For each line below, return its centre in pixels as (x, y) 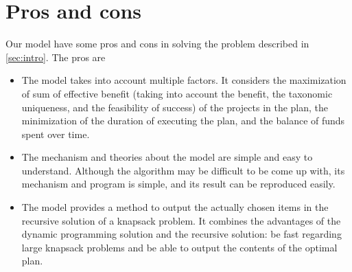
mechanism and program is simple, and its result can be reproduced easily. (178, 184)
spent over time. (56, 134)
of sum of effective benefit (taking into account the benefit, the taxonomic (177, 93)
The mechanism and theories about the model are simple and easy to (167, 157)
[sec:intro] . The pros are (56, 57)
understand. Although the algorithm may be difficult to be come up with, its (183, 170)
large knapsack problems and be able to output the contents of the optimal (179, 247)
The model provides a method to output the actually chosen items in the (175, 207)
